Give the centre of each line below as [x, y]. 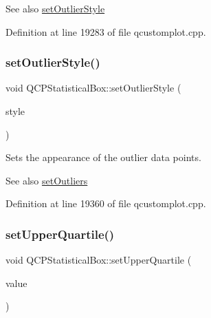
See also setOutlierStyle [55, 8]
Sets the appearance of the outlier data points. [103, 157]
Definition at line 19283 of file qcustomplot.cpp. [106, 31]
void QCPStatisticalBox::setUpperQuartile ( [99, 260]
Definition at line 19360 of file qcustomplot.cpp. [106, 203]
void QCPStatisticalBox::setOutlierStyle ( [93, 88]
